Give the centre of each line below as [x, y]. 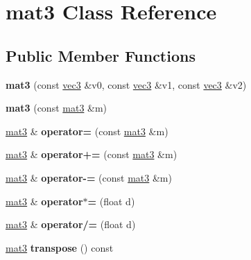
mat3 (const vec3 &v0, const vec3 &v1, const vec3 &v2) [126, 84]
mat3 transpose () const [60, 247]
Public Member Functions [101, 55]
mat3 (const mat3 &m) [57, 108]
